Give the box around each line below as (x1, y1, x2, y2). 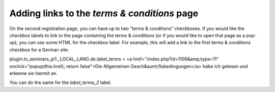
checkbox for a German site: (9, 46, 69, 53)
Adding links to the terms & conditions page (9, 8, 199, 19)
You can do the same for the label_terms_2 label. (9, 79, 112, 86)
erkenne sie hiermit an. (9, 70, 58, 76)
